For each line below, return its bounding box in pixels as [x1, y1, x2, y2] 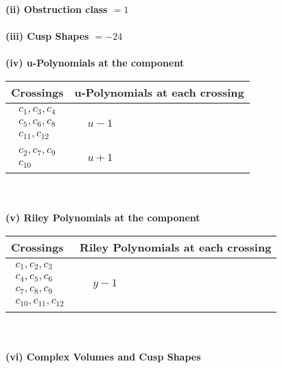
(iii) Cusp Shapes [5, 29, 89, 43]
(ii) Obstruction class [5, 2, 108, 16]
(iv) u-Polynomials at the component [5, 56, 185, 70]
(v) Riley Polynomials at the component [5, 210, 200, 225]
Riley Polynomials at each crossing [80, 239, 272, 256]
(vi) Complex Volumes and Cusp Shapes [5, 349, 201, 363]
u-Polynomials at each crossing [74, 84, 244, 100]
